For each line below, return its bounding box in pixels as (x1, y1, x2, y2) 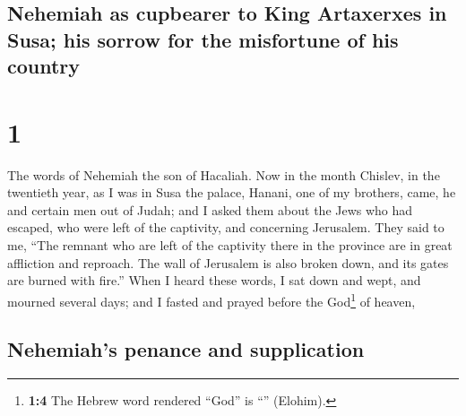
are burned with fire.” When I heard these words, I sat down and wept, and (7, 271, 421, 290)
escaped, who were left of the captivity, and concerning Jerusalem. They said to (7, 218, 444, 237)
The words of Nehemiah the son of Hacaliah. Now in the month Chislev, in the (7, 165, 440, 184)
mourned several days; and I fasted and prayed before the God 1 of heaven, (7, 289, 416, 310)
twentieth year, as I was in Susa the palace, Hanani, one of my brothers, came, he (7, 183, 456, 202)
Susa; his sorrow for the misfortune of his (7, 25, 399, 53)
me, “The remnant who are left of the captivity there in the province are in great (7, 236, 453, 255)
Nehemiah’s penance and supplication (7, 335, 365, 363)
